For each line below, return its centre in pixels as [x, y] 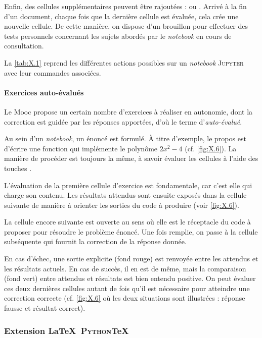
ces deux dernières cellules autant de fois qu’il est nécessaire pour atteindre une [127, 288]
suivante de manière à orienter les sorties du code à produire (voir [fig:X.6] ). [122, 205]
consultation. [24, 46]
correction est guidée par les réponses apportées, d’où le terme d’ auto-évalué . [123, 121]
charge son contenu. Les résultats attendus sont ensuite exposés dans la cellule [125, 195]
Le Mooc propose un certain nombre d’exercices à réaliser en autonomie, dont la [128, 111]
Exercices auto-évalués [44, 92]
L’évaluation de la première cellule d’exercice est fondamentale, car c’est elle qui [128, 185]
